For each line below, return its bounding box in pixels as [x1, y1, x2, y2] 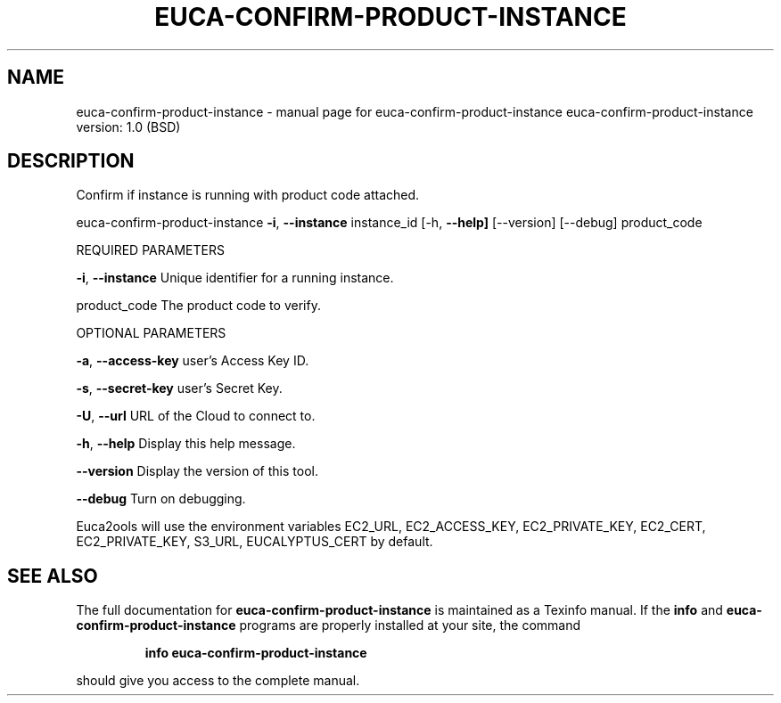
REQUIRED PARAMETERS [76, 242, 225, 258]
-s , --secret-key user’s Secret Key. [76, 380, 283, 396]
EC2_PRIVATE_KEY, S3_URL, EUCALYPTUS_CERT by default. [76, 534, 433, 550]
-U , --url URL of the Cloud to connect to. [76, 408, 316, 424]
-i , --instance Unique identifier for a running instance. [76, 270, 394, 286]
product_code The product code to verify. [76, 298, 321, 314]
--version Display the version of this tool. [76, 463, 318, 479]
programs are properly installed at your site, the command [239, 617, 581, 634]
